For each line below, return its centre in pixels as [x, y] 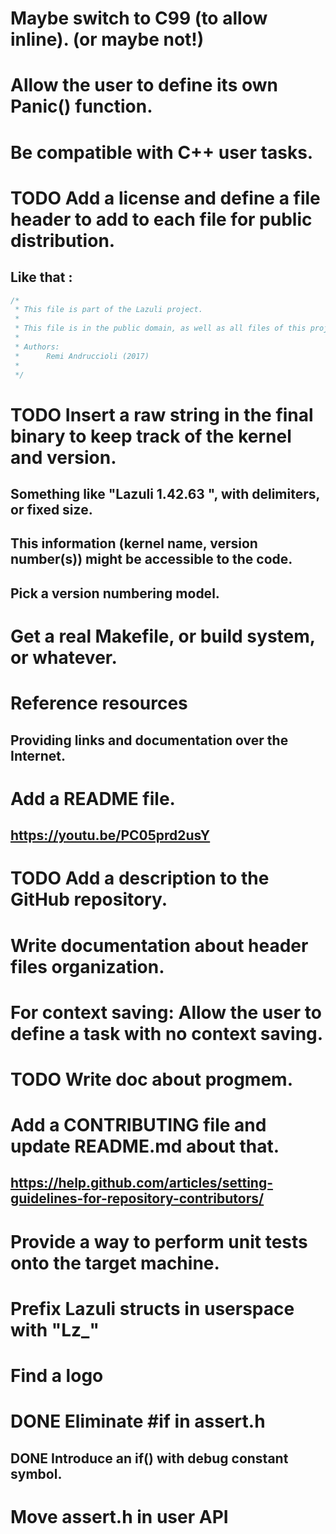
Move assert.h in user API [119, 1516]
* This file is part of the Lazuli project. [108, 310]
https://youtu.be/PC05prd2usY [110, 835]
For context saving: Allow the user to [166, 1012]
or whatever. [64, 657]
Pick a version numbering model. [115, 593]
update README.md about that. [145, 1146]
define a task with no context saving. [167, 1033]
